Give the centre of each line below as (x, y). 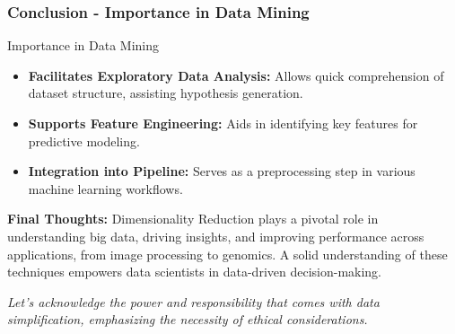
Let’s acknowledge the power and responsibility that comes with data (193, 301)
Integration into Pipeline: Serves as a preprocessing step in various (222, 171)
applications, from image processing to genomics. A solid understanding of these (227, 254)
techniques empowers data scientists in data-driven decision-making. (195, 272)
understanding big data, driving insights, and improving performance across (216, 236)
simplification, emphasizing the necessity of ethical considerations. (188, 319)
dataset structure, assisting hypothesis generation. (166, 93)
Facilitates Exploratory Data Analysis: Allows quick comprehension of (236, 75)
